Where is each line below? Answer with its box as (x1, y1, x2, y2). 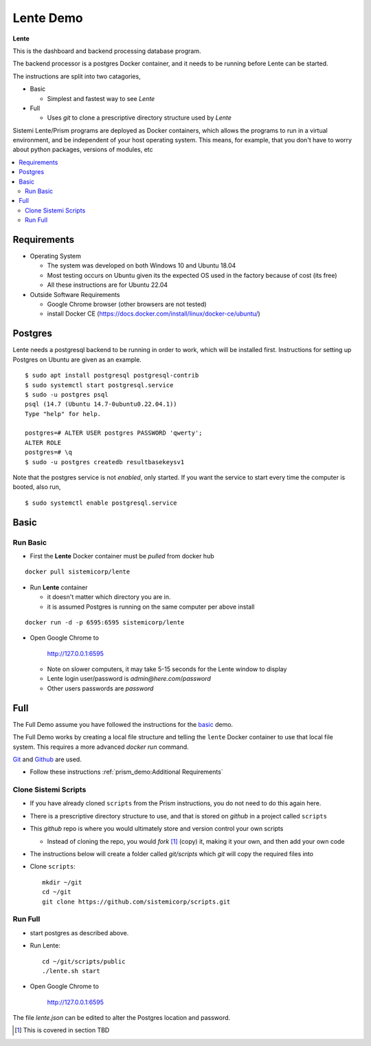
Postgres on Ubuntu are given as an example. (12, 355, 142, 364)
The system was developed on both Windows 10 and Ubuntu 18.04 (47, 261, 236, 270)
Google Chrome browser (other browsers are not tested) (47, 300, 207, 309)
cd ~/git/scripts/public (42, 957, 126, 966)
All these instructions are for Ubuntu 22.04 (47, 281, 168, 289)
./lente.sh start (42, 967, 100, 974)
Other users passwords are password (47, 684, 154, 693)
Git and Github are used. (12, 755, 82, 763)
